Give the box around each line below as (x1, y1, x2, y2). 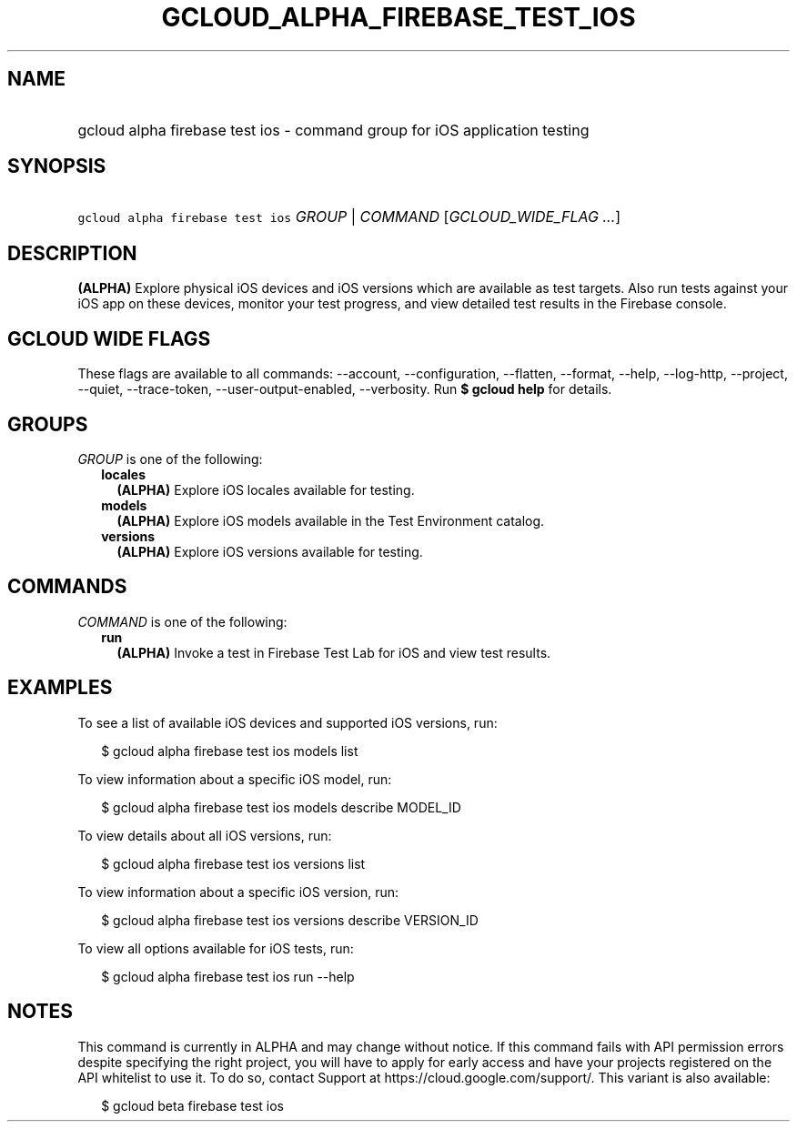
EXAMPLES (7, 676, 113, 700)
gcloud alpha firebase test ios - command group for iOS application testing (77, 120, 590, 139)
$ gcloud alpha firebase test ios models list (101, 742, 358, 759)
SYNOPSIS (7, 155, 106, 178)
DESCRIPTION (7, 241, 137, 265)
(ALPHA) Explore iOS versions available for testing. (116, 543, 423, 559)
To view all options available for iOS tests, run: (77, 940, 354, 956)
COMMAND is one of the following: (77, 613, 288, 630)
